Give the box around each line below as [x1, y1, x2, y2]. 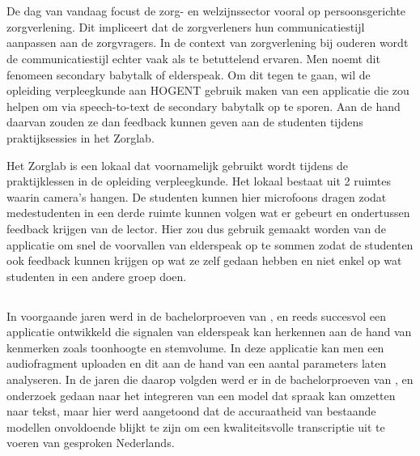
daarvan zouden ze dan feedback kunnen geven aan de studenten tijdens [6, 113, 363, 130]
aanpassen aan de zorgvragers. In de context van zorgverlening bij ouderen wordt [6, 34, 409, 51]
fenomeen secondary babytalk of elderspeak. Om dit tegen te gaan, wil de [6, 66, 371, 83]
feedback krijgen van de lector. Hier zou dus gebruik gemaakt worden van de [6, 219, 386, 237]
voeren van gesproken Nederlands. [6, 434, 175, 451]
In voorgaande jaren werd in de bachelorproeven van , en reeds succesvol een [6, 307, 387, 324]
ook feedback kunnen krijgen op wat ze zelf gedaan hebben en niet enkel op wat [6, 252, 402, 269]
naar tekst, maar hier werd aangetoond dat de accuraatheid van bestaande [6, 403, 376, 420]
